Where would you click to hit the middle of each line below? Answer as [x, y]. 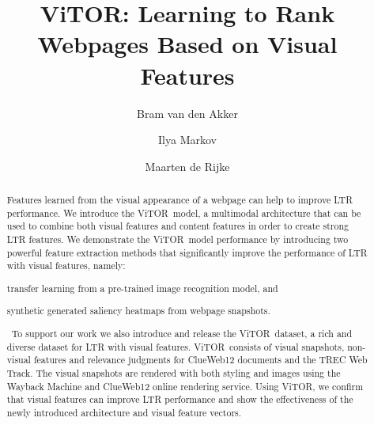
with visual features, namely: [66, 266]
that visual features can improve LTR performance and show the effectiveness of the [180, 399]
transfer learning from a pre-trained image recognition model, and [142, 288]
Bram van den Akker [187, 113]
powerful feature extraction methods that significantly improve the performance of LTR [187, 252]
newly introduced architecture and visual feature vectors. [124, 412]
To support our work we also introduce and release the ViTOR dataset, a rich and [182, 333]
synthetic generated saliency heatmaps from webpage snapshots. [138, 311]
